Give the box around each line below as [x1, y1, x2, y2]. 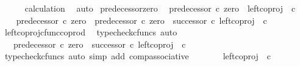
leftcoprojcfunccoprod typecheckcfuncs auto [4, 26, 177, 38]
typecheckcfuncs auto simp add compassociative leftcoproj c [4, 50, 271, 62]
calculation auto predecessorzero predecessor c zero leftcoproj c [24, 2, 296, 14]
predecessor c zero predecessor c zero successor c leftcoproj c [16, 13, 267, 26]
